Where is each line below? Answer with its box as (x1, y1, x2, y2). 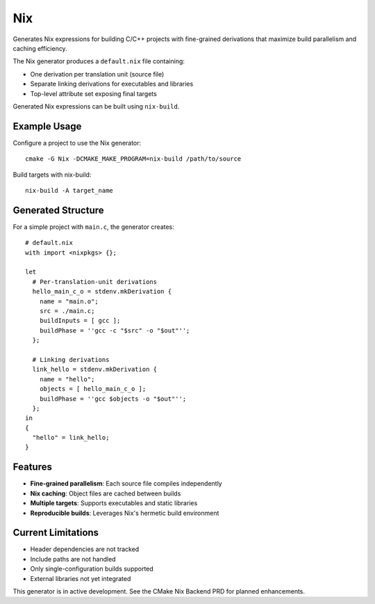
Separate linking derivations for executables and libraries (30, 80, 194, 88)
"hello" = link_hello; (32, 434, 110, 442)
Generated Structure (12, 204, 104, 216)
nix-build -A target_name (25, 186, 114, 194)
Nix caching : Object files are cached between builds (30, 489, 181, 498)
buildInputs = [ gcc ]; (39, 317, 121, 325)
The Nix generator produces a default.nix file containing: (12, 57, 185, 65)
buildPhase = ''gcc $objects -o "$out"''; (39, 395, 187, 403)
